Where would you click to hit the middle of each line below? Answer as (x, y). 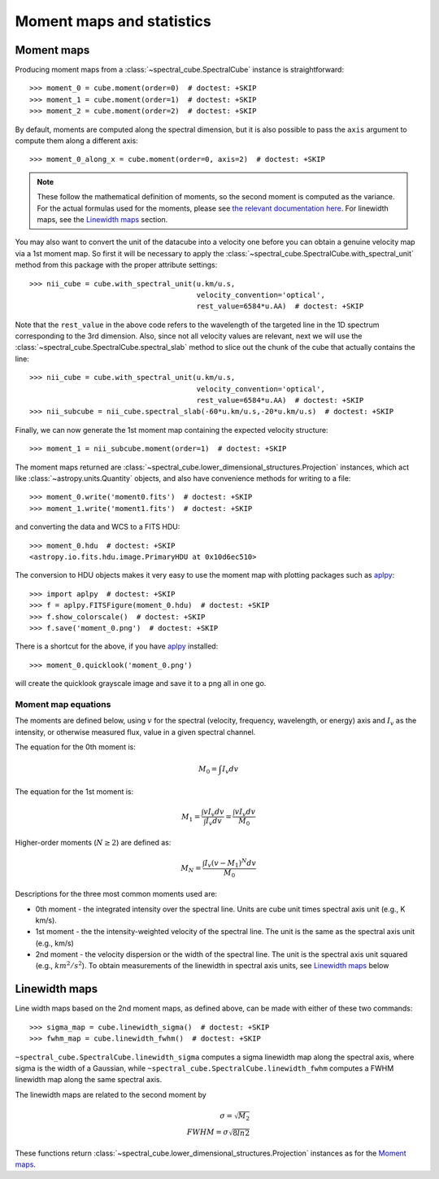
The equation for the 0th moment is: (75, 747)
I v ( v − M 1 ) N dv (230, 863)
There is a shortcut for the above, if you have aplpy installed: (117, 646)
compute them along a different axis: (76, 141)
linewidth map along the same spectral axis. (89, 1080)
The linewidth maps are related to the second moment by (111, 1094)
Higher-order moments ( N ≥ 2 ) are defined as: (93, 842)
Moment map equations (63, 704)
